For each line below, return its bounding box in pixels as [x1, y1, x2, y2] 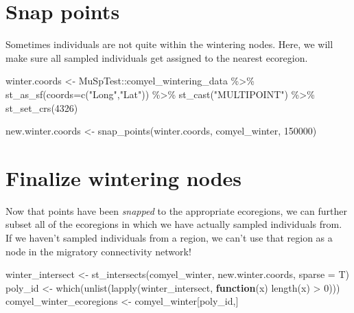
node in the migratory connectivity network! [5, 244, 191, 258]
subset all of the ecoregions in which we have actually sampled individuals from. [5, 217, 342, 231]
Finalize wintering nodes [5, 163, 242, 192]
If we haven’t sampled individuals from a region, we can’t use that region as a [5, 231, 333, 244]
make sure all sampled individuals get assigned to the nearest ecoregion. [5, 50, 308, 65]
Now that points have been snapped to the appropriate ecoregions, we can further [5, 203, 347, 218]
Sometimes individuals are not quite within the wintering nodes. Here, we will [5, 37, 333, 51]
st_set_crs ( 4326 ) [5, 100, 78, 115]
